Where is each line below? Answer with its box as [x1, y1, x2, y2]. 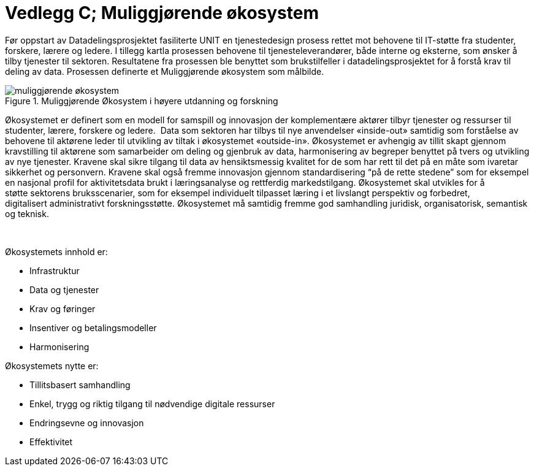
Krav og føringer [29, 303, 96, 314]
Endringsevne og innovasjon [29, 417, 144, 428]
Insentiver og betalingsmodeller [29, 322, 157, 333]
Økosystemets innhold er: [5, 246, 108, 257]
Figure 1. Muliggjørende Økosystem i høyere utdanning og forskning [5, 95, 278, 106]
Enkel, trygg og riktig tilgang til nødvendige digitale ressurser [29, 398, 275, 409]
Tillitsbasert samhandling [29, 379, 131, 390]
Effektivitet [29, 436, 73, 447]
